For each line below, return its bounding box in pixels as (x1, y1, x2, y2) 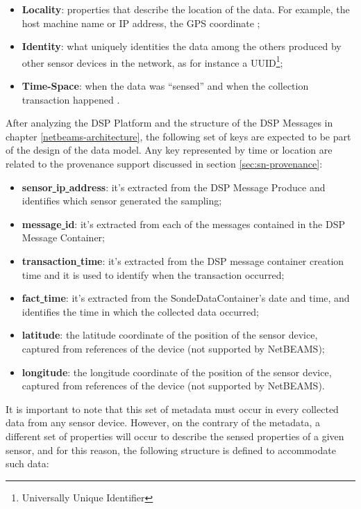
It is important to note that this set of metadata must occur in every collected (6, 401, 339, 416)
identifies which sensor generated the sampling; (22, 193, 222, 208)
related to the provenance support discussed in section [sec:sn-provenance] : (6, 156, 323, 170)
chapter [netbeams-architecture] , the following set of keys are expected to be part (6, 129, 351, 143)
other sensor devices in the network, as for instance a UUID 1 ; (22, 53, 283, 70)
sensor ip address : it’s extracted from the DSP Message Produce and (22, 179, 326, 194)
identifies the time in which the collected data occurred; (22, 304, 259, 318)
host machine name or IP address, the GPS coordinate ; (22, 15, 260, 30)
